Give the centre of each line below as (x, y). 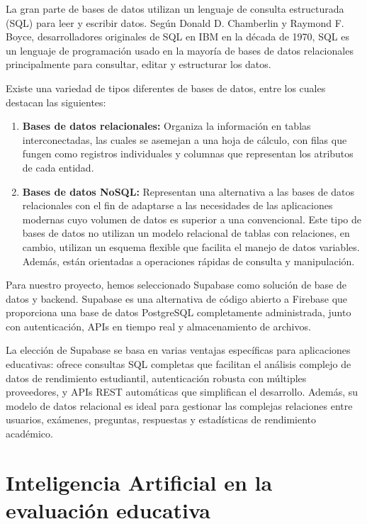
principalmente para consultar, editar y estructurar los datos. (139, 64)
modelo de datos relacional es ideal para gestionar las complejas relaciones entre (179, 405)
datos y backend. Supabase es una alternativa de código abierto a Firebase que (177, 298)
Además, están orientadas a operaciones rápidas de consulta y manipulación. (188, 261)
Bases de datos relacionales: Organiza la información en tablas (166, 126)
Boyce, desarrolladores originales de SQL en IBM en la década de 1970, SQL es (177, 37)
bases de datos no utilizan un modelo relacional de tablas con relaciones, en (186, 233)
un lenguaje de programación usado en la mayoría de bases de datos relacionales (180, 50)
